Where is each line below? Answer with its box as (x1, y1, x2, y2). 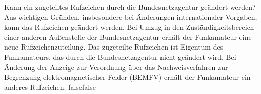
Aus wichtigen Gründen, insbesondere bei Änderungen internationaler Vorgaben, (4, 11, 257, 22)
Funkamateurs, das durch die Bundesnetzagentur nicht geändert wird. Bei (4, 51, 236, 62)
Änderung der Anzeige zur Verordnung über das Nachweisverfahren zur (4, 61, 228, 72)
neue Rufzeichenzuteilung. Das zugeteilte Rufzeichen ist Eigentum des (4, 41, 224, 52)
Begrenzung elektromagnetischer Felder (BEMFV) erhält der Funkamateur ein (4, 72, 251, 82)
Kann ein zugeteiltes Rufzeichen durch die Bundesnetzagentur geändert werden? (4, 2, 256, 12)
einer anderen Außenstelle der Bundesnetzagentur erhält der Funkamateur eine (4, 31, 252, 42)
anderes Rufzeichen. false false (4, 81, 96, 92)
